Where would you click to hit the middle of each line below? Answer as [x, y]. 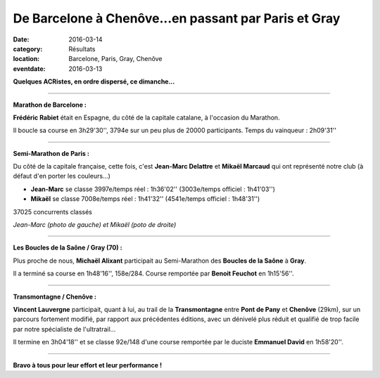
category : [28, 48]
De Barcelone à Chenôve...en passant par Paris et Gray [177, 18]
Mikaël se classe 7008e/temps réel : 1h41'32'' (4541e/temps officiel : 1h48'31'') [145, 199]
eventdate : [29, 69]
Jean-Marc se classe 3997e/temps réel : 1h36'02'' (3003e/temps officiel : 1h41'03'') [153, 189]
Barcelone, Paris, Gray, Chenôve [115, 59]
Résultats [82, 48]
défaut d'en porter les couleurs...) [62, 176]
